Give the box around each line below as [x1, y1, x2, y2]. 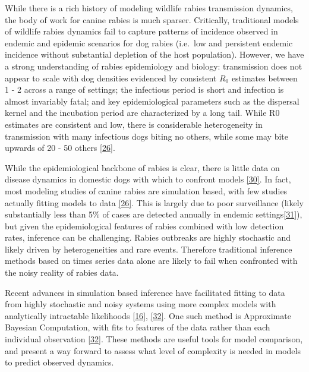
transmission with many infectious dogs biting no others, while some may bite [5, 130, 288, 142]
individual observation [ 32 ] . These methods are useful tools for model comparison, [5, 333, 303, 345]
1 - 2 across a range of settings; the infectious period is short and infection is [5, 83, 284, 96]
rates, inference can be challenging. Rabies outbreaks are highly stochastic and [5, 231, 291, 244]
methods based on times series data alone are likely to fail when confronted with [5, 254, 298, 267]
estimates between [231, 71, 298, 84]
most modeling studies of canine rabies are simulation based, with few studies [5, 184, 288, 197]
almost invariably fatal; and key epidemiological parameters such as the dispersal [5, 94, 299, 107]
